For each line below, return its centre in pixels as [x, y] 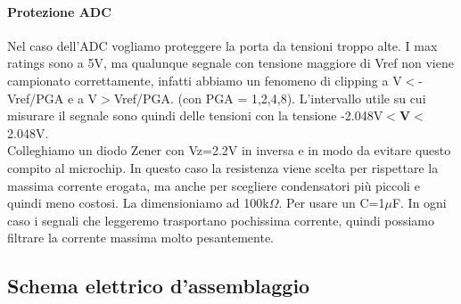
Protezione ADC [59, 11]
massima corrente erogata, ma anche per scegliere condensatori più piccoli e [214, 185]
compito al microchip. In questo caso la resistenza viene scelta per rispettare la [223, 167]
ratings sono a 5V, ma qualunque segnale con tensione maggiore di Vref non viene [230, 63]
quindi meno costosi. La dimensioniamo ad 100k [138, 203]
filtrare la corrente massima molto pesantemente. [141, 238]
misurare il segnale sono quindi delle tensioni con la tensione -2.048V [195, 115]
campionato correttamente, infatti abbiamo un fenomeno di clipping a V [205, 80]
